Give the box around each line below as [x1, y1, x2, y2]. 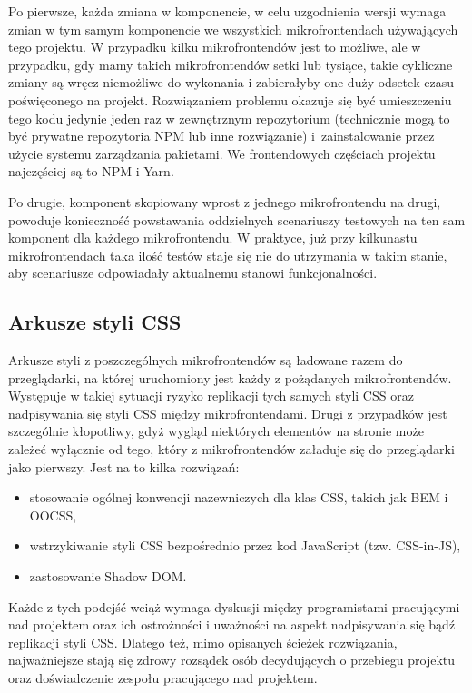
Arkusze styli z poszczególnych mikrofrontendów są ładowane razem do [8, 351, 403, 370]
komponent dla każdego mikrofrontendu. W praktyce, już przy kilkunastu [8, 228, 418, 247]
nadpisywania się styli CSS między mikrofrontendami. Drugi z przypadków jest [8, 403, 447, 422]
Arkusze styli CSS [8, 308, 182, 336]
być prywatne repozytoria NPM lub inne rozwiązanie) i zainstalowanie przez [8, 126, 435, 145]
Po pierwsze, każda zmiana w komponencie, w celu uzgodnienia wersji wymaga [8, 2, 447, 20]
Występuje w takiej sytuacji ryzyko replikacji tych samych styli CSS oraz [8, 386, 414, 405]
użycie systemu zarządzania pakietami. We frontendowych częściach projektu [8, 144, 436, 163]
